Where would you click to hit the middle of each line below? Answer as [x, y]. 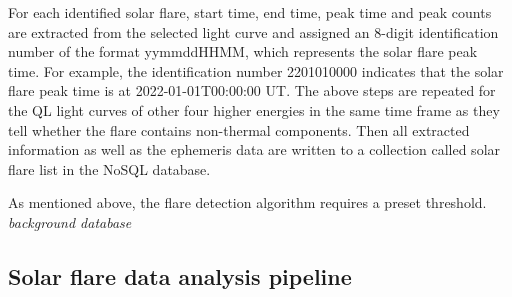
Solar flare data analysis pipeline [180, 275]
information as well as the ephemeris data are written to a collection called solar [254, 149]
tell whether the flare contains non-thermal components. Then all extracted [239, 129]
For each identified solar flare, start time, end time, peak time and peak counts [250, 12]
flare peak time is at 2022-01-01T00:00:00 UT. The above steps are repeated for [252, 90]
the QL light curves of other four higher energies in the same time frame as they [254, 109]
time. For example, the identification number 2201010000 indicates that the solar [256, 70]
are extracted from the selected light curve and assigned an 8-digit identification [253, 31]
